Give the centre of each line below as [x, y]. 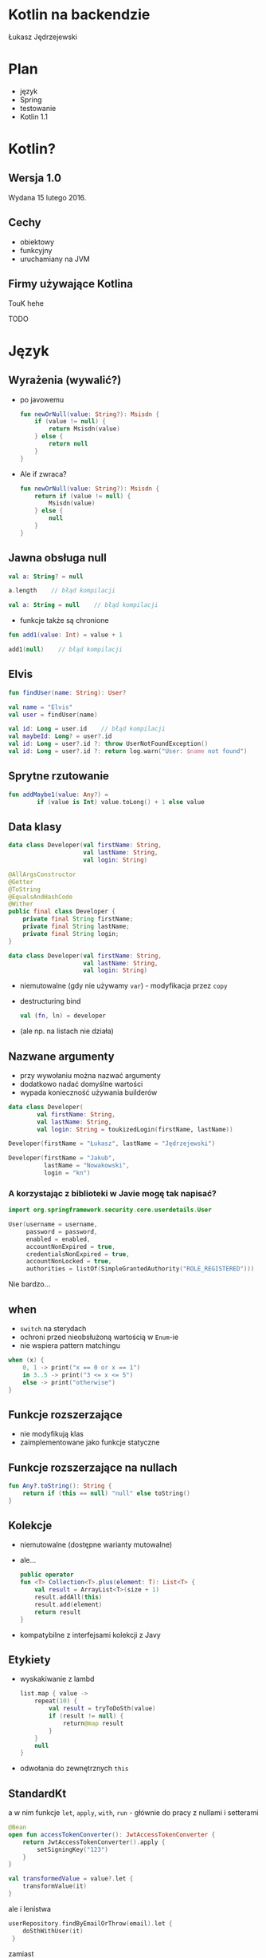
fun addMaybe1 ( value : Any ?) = [59, 795]
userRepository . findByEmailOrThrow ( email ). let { [90, 1923]
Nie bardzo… [29, 1284]
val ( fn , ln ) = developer [63, 1016]
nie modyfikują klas [51, 1434]
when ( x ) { [26, 1360]
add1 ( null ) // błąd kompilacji [66, 650]
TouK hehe [26, 303]
